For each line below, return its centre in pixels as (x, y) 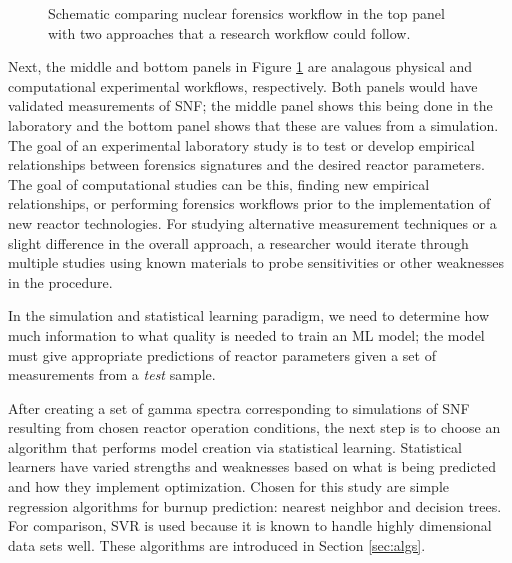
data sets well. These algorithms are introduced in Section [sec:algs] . (217, 544)
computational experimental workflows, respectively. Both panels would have (243, 85)
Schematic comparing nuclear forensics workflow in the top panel (246, 13)
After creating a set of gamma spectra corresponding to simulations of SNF (239, 407)
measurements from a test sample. (112, 374)
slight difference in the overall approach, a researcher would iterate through (238, 242)
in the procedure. (60, 281)
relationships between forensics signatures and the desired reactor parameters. (246, 164)
